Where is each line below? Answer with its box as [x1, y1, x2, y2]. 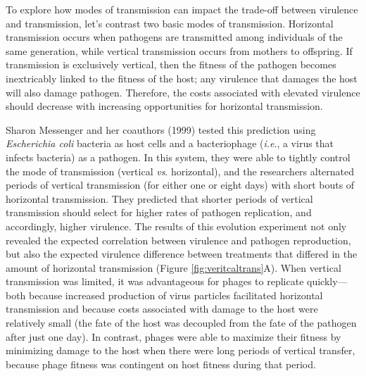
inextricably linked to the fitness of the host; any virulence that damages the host [6, 70, 358, 85]
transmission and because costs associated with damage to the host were [6, 301, 318, 316]
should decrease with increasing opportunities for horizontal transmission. [6, 99, 323, 113]
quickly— [307, 274, 348, 289]
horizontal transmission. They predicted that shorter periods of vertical [6, 191, 313, 206]
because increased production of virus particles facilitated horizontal [29, 287, 323, 302]
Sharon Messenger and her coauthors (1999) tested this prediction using [6, 122, 316, 137]
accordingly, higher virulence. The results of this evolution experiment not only [6, 218, 347, 233]
